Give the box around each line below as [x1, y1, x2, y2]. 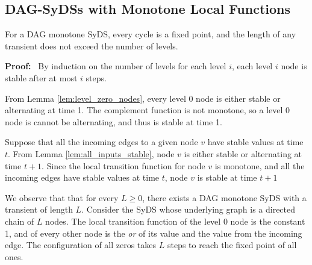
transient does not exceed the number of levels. [5, 39, 178, 52]
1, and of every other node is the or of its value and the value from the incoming [5, 226, 302, 239]
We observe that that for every [5, 191, 119, 204]
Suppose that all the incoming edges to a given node [5, 136, 198, 148]
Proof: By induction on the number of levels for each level [5, 60, 226, 72]
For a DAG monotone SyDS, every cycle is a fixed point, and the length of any [5, 28, 296, 40]
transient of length [5, 203, 73, 216]
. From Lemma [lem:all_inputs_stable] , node [8, 147, 175, 160]
